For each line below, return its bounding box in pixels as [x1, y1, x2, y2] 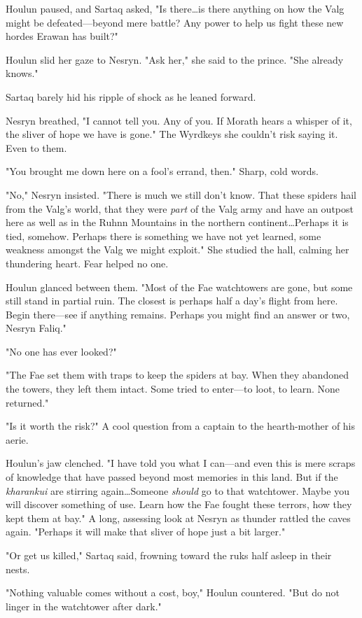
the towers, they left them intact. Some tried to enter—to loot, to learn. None [6, 381, 340, 396]
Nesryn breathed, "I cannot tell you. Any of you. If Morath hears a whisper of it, [6, 113, 352, 127]
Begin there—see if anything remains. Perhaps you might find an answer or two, [6, 307, 350, 321]
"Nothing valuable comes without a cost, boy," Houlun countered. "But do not [6, 585, 340, 600]
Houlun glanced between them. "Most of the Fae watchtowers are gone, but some [6, 279, 353, 294]
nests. [6, 561, 30, 576]
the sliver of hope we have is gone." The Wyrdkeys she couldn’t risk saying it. [6, 127, 338, 141]
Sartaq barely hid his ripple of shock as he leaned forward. [6, 89, 256, 104]
